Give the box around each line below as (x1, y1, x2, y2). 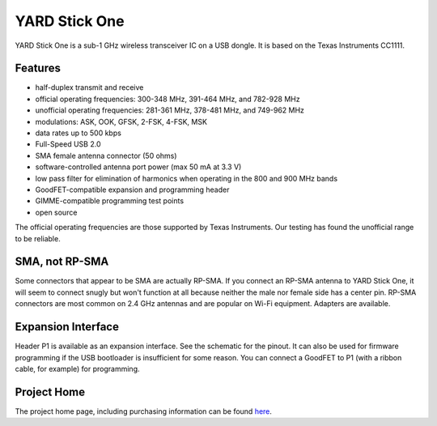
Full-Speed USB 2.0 (35, 139, 101, 149)
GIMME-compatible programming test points (35, 196, 185, 206)
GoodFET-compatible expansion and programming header (35, 185, 230, 194)
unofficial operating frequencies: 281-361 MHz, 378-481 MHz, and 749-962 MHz (35, 105, 305, 115)
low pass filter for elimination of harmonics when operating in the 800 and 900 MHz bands (35, 173, 338, 183)
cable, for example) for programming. (15, 364, 140, 373)
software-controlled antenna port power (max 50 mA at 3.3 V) (35, 162, 242, 172)
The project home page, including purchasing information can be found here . (15, 406, 273, 416)
